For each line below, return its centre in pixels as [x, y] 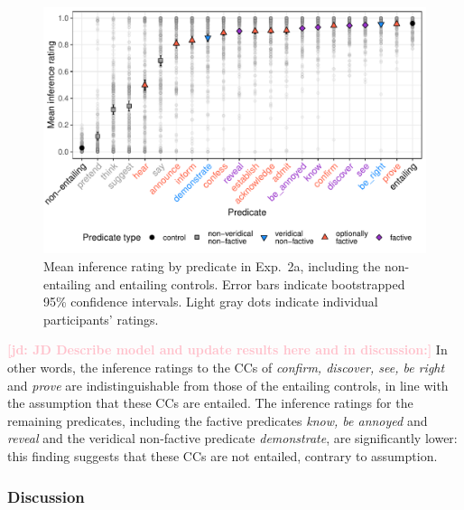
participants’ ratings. [101, 319]
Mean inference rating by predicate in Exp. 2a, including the [212, 266]
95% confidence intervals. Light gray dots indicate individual [211, 302]
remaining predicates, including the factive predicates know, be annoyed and [218, 420]
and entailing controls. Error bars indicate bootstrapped [250, 283]
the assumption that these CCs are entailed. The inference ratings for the [210, 403]
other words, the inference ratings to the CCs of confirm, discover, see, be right [226, 368]
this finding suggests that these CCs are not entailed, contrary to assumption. [223, 455]
